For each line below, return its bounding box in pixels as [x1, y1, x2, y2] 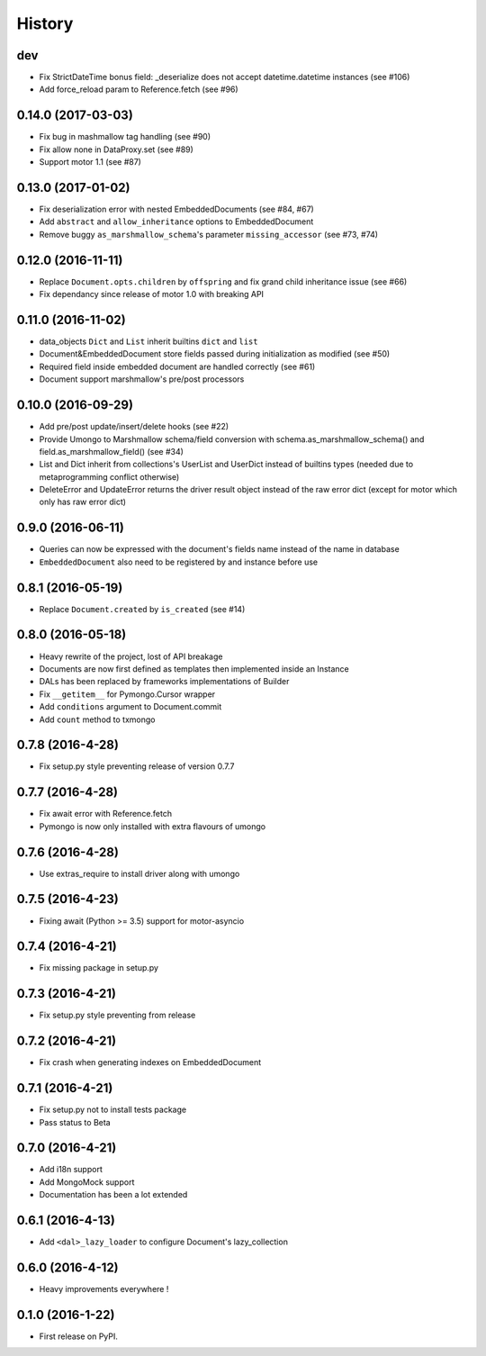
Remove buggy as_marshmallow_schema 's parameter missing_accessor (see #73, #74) [39, 229, 378, 240]
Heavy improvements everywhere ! [39, 1284, 169, 1295]
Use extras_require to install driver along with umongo [39, 868, 240, 879]
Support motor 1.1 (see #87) [39, 157, 141, 167]
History [16, 14, 74, 33]
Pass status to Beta [39, 1116, 112, 1127]
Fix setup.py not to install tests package [39, 1104, 187, 1116]
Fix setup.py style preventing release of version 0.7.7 [39, 761, 235, 772]
